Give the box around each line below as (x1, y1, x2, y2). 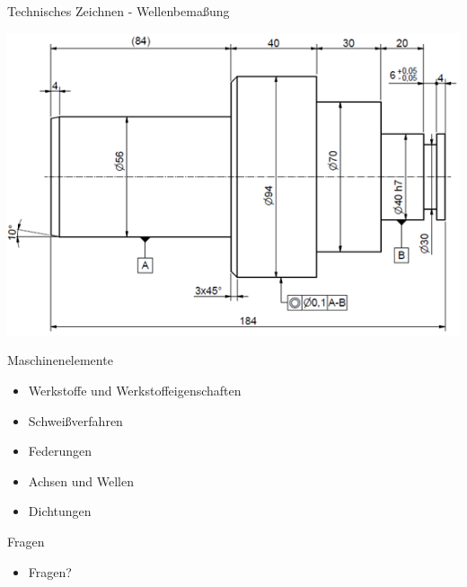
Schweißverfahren (28, 411, 123, 430)
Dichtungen (28, 502, 92, 520)
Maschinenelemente (7, 351, 113, 369)
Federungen (28, 441, 93, 460)
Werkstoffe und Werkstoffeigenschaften (28, 381, 242, 400)
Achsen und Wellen (28, 471, 134, 490)
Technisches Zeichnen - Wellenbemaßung (7, 2, 230, 20)
